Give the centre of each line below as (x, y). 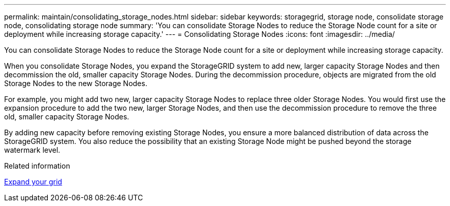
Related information (37, 166)
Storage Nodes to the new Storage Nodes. (76, 83)
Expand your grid (33, 182)
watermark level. (32, 150)
